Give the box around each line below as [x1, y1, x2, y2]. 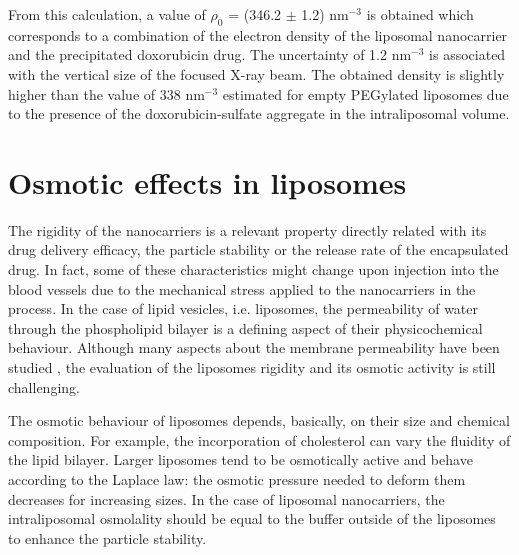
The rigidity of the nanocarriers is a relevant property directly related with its [8, 219, 487, 240]
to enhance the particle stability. [8, 527, 207, 548]
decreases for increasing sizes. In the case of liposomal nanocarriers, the [8, 488, 445, 509]
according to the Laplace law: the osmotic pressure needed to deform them [8, 469, 466, 490]
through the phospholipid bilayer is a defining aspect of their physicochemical [8, 317, 483, 338]
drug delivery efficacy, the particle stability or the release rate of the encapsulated [8, 239, 509, 260]
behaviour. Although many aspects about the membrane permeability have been [8, 337, 500, 358]
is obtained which [366, 4, 474, 24]
